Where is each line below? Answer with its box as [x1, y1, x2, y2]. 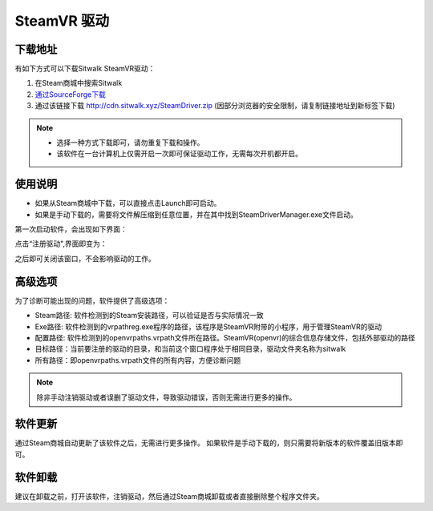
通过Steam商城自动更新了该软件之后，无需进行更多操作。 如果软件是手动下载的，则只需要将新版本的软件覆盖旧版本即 [14, 438, 403, 448]
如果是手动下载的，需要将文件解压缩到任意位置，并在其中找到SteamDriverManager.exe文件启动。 [34, 209, 358, 219]
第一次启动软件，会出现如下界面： [14, 224, 127, 234]
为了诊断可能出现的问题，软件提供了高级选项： [14, 296, 170, 305]
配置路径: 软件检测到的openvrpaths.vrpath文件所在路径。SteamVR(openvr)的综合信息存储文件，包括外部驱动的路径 [34, 332, 416, 342]
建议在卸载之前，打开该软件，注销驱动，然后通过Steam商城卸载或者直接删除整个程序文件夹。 [14, 491, 324, 501]
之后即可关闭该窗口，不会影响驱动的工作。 [14, 253, 156, 264]
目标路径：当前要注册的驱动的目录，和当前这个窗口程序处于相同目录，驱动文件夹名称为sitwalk [34, 344, 346, 354]
